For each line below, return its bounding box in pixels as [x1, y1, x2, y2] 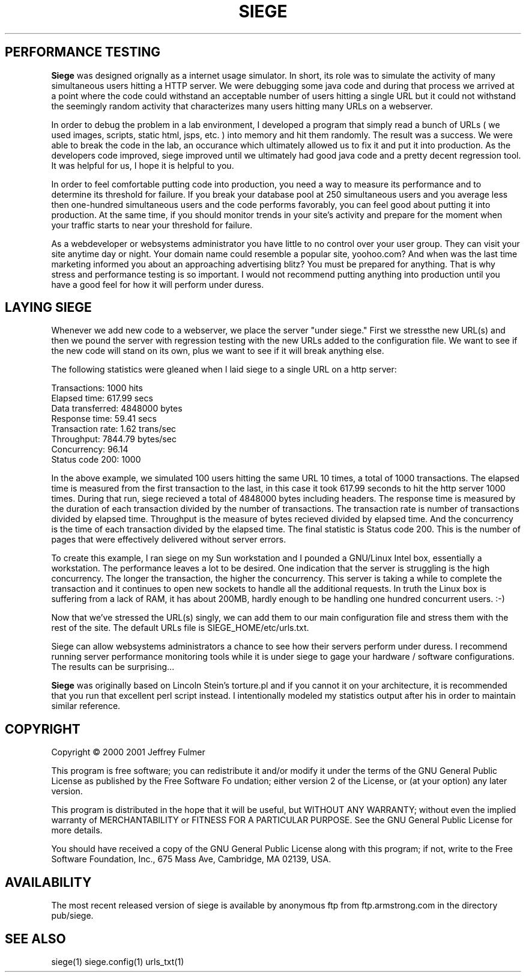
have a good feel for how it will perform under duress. [51, 279, 264, 290]
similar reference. [51, 701, 121, 711]
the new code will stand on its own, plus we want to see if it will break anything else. [51, 345, 384, 356]
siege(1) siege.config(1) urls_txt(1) [51, 956, 184, 967]
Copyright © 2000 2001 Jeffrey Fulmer [51, 747, 205, 758]
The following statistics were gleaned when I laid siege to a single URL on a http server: [51, 364, 397, 375]
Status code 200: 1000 [51, 454, 141, 465]
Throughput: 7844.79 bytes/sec [51, 434, 177, 445]
